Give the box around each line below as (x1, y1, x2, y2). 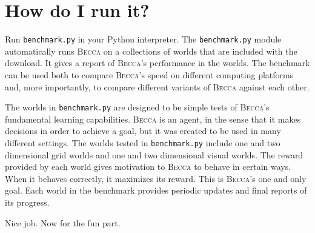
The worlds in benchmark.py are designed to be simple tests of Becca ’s (5, 101, 270, 113)
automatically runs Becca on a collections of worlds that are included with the (5, 44, 297, 57)
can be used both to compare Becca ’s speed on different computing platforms (5, 68, 294, 81)
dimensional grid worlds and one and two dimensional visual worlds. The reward (5, 148, 303, 161)
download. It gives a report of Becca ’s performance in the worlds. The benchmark (5, 56, 310, 69)
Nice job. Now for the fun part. (5, 216, 121, 229)
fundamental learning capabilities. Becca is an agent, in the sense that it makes (5, 112, 301, 125)
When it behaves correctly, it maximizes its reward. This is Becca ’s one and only (5, 172, 307, 184)
